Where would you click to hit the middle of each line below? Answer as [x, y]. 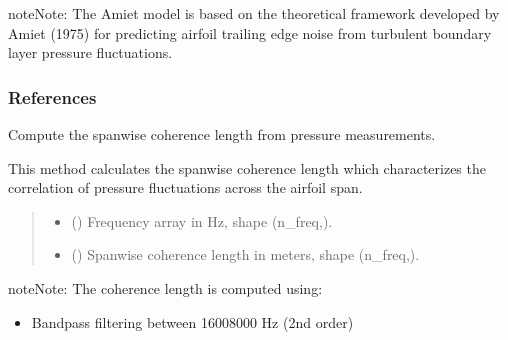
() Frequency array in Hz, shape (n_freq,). [202, 220]
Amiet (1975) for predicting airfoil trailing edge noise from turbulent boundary [250, 32]
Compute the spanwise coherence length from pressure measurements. [222, 134]
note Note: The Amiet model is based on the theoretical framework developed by [254, 13]
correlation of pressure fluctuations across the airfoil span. [185, 187]
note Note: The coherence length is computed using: [165, 287]
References [52, 96]
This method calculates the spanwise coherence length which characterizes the [247, 167]
